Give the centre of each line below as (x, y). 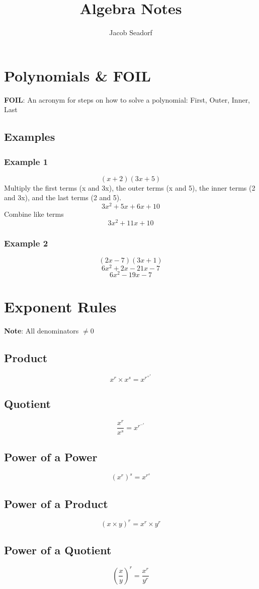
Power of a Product (56, 503)
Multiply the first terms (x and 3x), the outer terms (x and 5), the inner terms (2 (130, 187)
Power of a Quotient (58, 550)
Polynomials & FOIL (77, 75)
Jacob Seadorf (131, 32)
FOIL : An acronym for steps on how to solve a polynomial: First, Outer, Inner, (127, 99)
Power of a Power (51, 456)
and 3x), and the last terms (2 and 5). (63, 197)
